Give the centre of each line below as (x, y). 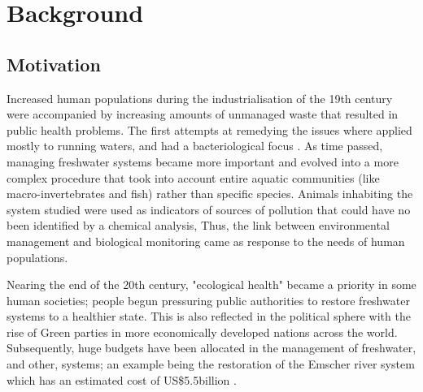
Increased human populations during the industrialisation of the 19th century (200, 98)
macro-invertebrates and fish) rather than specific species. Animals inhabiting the (210, 194)
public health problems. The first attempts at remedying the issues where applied (209, 129)
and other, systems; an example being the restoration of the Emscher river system (211, 364)
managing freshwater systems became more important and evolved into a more (203, 161)
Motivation (54, 64)
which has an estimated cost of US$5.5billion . (122, 379)
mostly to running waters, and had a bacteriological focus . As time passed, (195, 146)
